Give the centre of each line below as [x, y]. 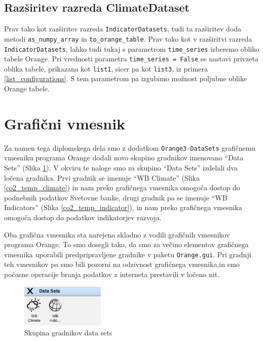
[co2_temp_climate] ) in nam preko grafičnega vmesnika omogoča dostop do [122, 187]
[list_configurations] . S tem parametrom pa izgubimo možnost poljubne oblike [126, 78]
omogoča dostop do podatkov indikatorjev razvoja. [83, 217]
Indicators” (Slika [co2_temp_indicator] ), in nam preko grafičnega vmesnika [123, 207]
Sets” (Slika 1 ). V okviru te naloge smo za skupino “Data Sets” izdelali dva [121, 168]
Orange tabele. [27, 89]
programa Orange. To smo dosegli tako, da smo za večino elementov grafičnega [126, 244]
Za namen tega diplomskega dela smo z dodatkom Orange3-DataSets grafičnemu [130, 147]
